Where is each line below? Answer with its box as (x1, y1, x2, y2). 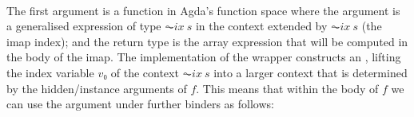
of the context (110, 64, 179, 80)
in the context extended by (195, 18, 328, 34)
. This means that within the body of (196, 80, 379, 96)
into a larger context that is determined (213, 64, 408, 80)
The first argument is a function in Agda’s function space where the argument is (6, 2, 400, 18)
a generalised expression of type (6, 18, 161, 34)
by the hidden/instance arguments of (6, 80, 187, 96)
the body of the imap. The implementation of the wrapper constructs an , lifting (6, 49, 401, 65)
